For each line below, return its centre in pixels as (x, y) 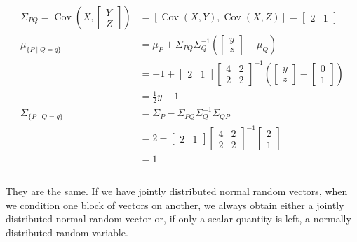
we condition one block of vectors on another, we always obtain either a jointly (175, 205)
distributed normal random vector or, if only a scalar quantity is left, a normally (178, 219)
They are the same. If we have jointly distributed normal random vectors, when (177, 191)
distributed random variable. (67, 232)
